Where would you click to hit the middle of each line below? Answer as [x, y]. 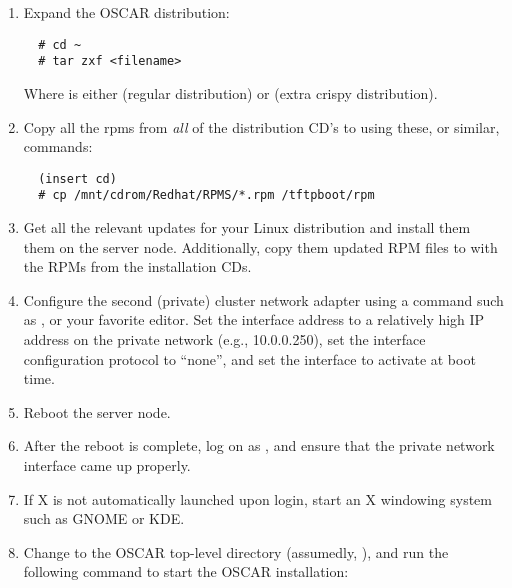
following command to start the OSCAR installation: [186, 571]
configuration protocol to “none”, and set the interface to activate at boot [249, 358]
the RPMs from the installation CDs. [137, 266]
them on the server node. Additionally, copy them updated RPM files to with [260, 246]
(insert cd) [77, 178]
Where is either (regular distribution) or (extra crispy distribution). [230, 92]
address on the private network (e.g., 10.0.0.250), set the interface [224, 338]
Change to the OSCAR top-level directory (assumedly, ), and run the [236, 551]
